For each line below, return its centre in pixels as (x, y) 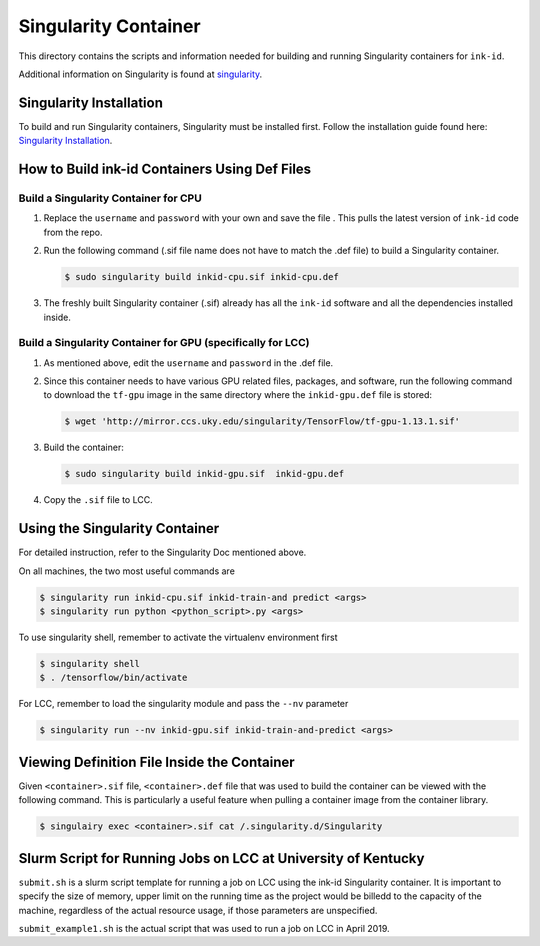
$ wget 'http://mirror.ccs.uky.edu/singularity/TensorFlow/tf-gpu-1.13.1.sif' (262, 421)
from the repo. (73, 232)
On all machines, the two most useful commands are (126, 571)
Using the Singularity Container (119, 528)
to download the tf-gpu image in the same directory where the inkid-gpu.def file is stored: (237, 395)
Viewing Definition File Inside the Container (156, 761)
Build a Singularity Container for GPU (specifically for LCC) (164, 343)
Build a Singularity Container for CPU (110, 198)
